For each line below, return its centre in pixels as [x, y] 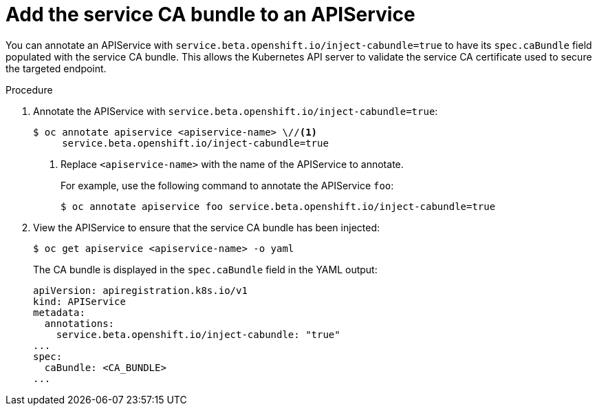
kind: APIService [79, 301]
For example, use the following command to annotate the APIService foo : [227, 185]
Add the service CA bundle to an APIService [210, 14]
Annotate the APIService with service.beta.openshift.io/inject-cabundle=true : [236, 111]
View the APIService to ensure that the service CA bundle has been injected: [206, 227]
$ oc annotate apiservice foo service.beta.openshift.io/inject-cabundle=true [278, 206]
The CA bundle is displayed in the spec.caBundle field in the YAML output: [205, 269]
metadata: [59, 312]
